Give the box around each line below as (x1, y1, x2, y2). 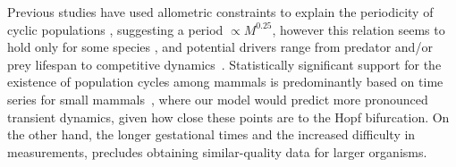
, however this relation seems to (272, 20, 445, 38)
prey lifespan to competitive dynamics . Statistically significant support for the (7, 54, 442, 73)
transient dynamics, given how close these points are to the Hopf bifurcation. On (7, 107, 450, 126)
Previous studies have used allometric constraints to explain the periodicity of (7, 3, 434, 21)
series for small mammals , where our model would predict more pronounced (7, 89, 428, 108)
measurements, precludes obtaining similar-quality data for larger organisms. (7, 142, 427, 161)
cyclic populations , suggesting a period (7, 20, 224, 38)
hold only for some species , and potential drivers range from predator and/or (7, 38, 433, 56)
